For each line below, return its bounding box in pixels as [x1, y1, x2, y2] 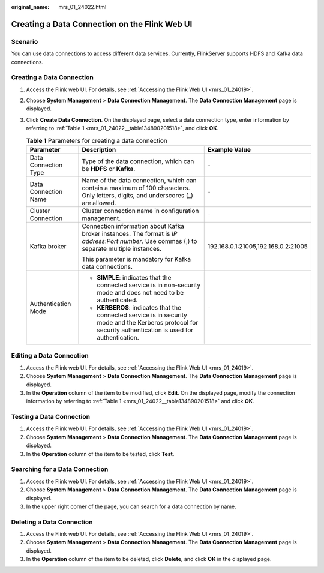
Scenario [11, 37, 38, 46]
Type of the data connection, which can [82, 157, 194, 166]
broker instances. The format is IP [82, 230, 178, 238]
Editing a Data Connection [11, 352, 89, 360]
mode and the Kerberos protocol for [97, 319, 199, 327]
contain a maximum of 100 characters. [82, 184, 190, 192]
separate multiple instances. [82, 245, 162, 253]
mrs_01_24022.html [58, 4, 107, 10]
